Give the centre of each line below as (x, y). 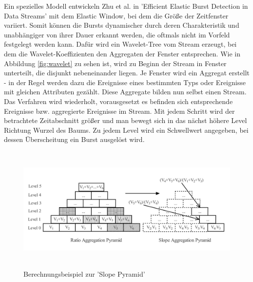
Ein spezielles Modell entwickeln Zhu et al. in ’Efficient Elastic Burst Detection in (126, 6)
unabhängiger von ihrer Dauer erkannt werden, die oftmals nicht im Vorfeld (117, 34)
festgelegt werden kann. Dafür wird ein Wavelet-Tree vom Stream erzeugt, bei (120, 44)
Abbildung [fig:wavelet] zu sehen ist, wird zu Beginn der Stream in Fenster (115, 63)
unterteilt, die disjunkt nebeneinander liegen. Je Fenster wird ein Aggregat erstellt (127, 73)
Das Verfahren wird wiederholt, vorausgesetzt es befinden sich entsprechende (118, 101)
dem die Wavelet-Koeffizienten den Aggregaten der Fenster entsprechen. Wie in (122, 53)
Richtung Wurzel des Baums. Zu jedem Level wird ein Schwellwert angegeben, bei (126, 130)
